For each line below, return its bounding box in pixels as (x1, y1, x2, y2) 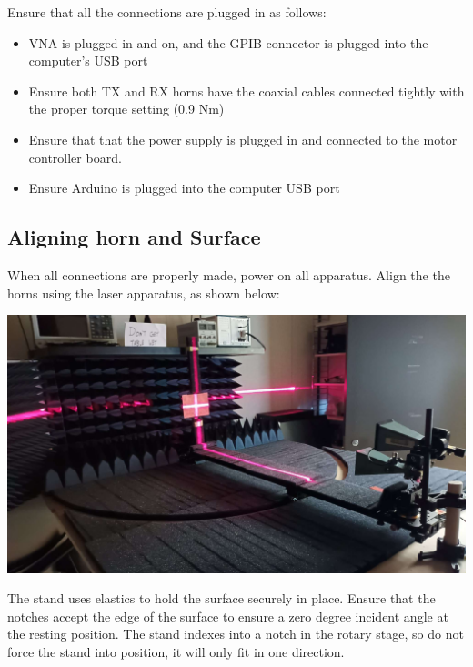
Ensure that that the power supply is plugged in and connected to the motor (28, 129, 458, 148)
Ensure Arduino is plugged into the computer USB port (28, 178, 340, 197)
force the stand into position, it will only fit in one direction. (7, 642, 345, 662)
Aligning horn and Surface (7, 223, 261, 251)
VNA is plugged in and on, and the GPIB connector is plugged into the (28, 33, 428, 52)
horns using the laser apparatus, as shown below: (7, 283, 280, 302)
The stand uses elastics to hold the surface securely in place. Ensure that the (7, 589, 436, 608)
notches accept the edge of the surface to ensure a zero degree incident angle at (7, 606, 448, 625)
